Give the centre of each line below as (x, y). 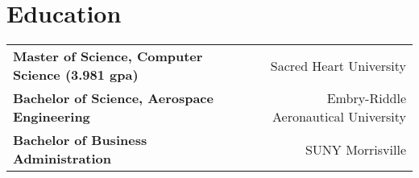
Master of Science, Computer (108, 56)
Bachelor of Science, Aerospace (113, 98)
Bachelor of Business (80, 140)
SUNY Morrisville (355, 149)
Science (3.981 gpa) (76, 75)
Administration (62, 159)
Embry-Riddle (366, 98)
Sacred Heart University (338, 65)
